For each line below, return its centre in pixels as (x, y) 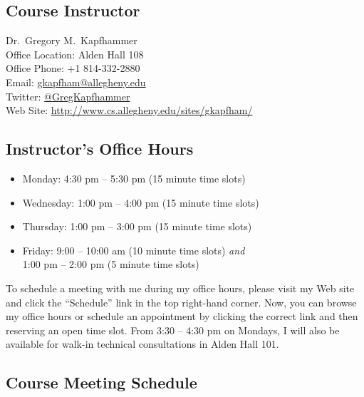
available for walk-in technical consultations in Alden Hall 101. (142, 344)
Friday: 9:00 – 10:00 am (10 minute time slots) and (134, 250)
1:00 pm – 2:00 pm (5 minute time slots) (111, 264)
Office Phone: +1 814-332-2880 (73, 68)
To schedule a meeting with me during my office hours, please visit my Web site (180, 288)
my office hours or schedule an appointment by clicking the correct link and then (182, 316)
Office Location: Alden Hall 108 (75, 54)
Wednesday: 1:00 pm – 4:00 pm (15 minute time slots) (141, 202)
